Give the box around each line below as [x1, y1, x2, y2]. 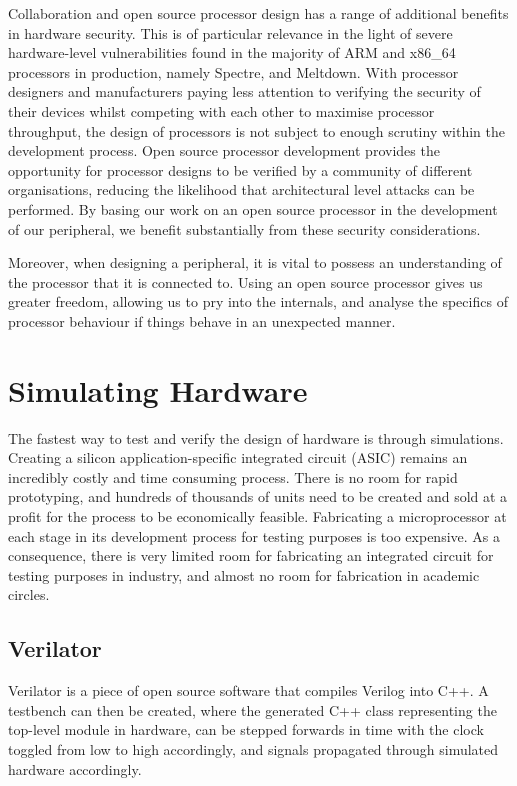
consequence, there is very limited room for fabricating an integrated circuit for [8, 545, 494, 566]
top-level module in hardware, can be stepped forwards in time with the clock [8, 719, 484, 740]
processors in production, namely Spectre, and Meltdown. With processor [8, 61, 459, 82]
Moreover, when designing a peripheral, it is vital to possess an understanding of [8, 252, 502, 273]
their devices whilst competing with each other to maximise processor [8, 100, 435, 121]
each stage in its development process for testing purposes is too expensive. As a [8, 525, 500, 546]
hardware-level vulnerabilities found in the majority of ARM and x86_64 [8, 42, 456, 63]
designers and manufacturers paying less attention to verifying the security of [8, 81, 481, 102]
